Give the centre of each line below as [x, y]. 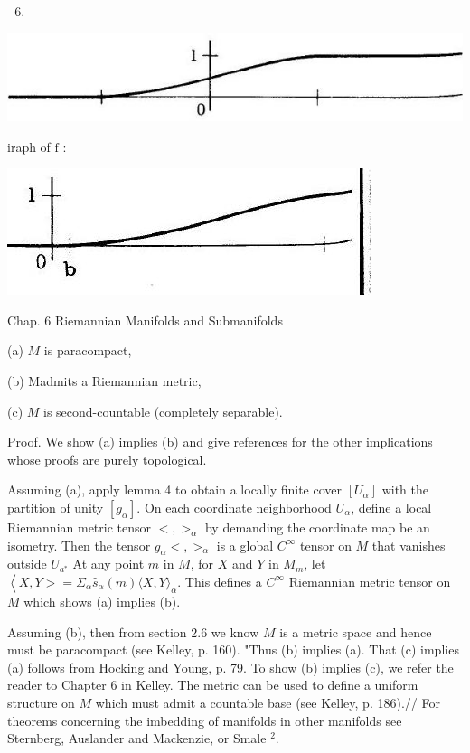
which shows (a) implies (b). [102, 601]
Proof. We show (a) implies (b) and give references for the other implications [220, 442]
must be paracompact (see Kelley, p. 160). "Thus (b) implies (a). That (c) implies [233, 649]
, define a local [391, 507]
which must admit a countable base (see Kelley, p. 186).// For [268, 702]
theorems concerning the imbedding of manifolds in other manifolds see [205, 720]
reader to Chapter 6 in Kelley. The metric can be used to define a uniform [213, 685]
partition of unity [56, 507]
